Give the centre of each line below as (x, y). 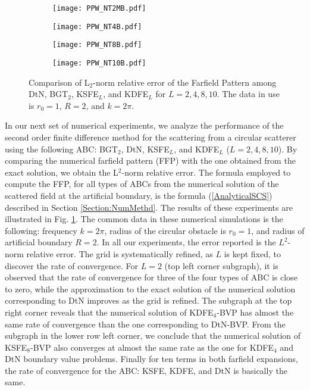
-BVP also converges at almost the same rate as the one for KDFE (152, 347)
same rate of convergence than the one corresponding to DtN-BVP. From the (145, 324)
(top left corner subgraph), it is (221, 265)
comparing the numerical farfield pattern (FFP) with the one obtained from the (150, 160)
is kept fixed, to (253, 253)
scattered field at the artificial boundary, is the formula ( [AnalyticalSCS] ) (139, 195)
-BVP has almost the (255, 312)
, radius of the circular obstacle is (165, 230)
